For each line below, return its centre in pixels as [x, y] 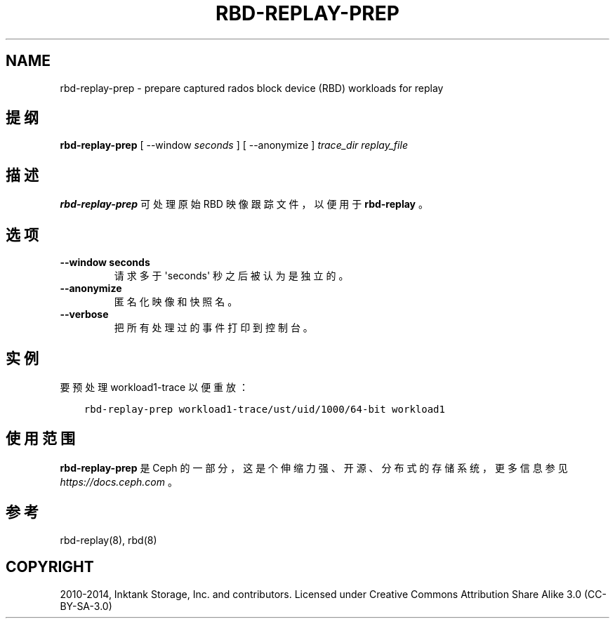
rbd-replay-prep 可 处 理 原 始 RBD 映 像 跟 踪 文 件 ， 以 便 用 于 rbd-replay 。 [244, 204]
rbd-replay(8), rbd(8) [108, 540]
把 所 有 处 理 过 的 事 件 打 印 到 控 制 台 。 [213, 328]
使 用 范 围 [40, 439]
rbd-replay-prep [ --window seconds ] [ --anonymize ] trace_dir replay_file [234, 145]
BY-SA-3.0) [86, 606]
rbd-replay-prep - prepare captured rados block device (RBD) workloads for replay [252, 88]
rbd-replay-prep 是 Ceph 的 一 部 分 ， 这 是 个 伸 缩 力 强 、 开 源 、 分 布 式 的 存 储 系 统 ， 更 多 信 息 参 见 [314, 467]
